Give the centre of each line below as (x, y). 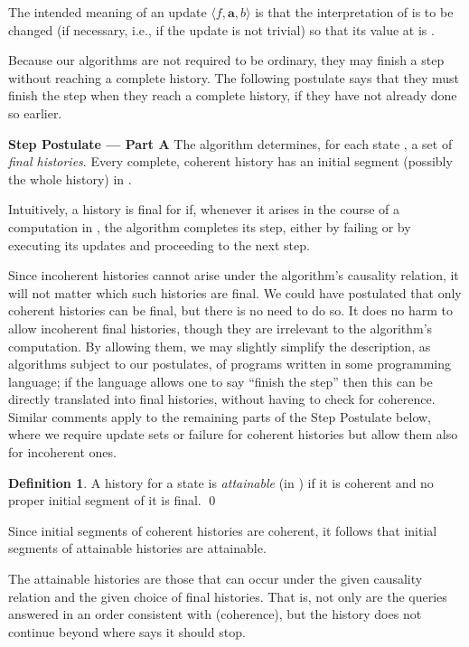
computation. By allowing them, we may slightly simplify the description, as (220, 346)
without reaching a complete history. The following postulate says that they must (234, 77)
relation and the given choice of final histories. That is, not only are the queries (228, 596)
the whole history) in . (70, 178)
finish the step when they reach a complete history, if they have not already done (233, 95)
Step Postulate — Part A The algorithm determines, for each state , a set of (230, 143)
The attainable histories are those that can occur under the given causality (216, 579)
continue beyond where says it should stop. (127, 631)
